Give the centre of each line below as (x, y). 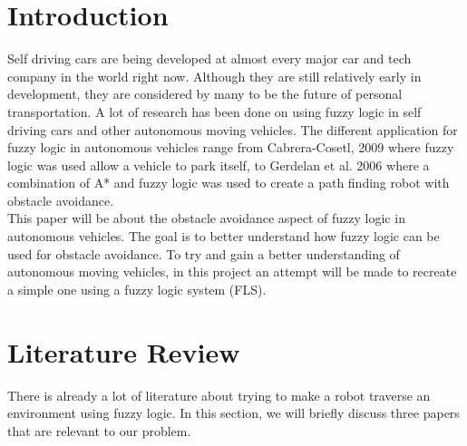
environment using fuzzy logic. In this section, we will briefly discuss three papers (233, 413)
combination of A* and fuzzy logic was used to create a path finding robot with (229, 183)
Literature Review (124, 351)
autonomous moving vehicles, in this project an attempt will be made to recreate (232, 271)
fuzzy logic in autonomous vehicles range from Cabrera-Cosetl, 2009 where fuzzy (231, 147)
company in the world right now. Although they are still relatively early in (214, 76)
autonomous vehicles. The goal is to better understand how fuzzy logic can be (224, 236)
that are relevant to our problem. (99, 430)
